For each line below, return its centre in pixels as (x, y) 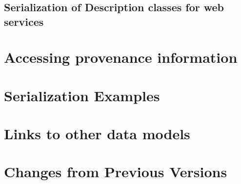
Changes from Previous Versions (116, 172)
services (24, 21)
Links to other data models (97, 134)
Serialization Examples (82, 95)
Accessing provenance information (121, 57)
